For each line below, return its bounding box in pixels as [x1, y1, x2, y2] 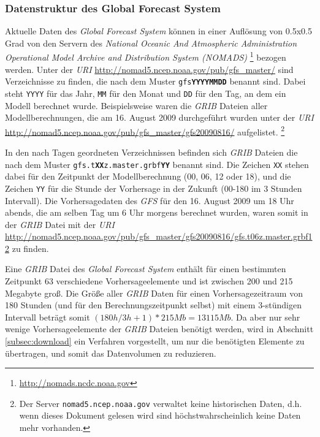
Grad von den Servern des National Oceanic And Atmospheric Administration [5, 36, 297, 49]
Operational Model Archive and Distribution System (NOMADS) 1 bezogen [5, 49, 286, 64]
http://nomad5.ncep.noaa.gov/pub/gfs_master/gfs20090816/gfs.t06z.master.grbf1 [5, 230, 313, 243]
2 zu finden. [5, 241, 49, 254]
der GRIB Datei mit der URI [5, 218, 115, 230]
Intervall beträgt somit [5, 310, 90, 323]
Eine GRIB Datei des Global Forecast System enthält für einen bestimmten [5, 262, 286, 275]
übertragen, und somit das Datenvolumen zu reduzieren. [5, 346, 216, 359]
